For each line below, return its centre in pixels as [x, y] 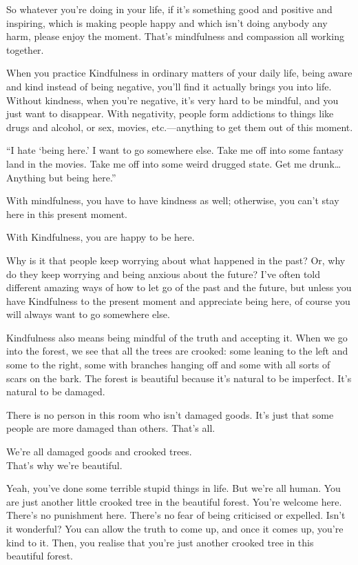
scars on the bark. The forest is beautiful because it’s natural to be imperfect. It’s [179, 378]
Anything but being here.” [61, 177]
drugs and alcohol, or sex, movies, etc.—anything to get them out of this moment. [180, 127]
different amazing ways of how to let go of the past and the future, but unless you [179, 287]
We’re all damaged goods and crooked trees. [99, 452]
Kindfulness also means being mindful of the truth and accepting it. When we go [177, 337]
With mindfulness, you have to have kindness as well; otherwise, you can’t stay [173, 200]
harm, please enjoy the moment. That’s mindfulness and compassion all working [175, 36]
